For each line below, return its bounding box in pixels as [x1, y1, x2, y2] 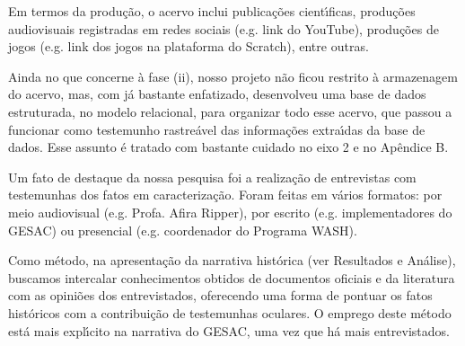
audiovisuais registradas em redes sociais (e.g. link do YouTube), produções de [8, 19, 439, 38]
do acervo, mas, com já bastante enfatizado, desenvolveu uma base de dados [8, 84, 426, 103]
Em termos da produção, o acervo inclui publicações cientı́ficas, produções [8, 2, 416, 20]
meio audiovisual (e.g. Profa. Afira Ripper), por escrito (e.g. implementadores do [8, 202, 452, 221]
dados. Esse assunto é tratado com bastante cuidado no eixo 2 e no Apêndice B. [8, 138, 449, 156]
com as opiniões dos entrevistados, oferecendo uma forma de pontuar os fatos [8, 286, 433, 305]
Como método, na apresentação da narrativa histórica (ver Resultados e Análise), [8, 251, 456, 270]
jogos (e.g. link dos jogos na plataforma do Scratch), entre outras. [8, 37, 369, 56]
